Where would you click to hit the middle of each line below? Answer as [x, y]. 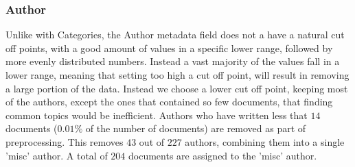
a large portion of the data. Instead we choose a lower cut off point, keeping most [177, 88]
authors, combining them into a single [265, 141]
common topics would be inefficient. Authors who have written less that [157, 115]
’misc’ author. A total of [57, 155]
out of [152, 141]
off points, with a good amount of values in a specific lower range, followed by [169, 48]
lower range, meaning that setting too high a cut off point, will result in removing [177, 75]
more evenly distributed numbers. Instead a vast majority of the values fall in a [173, 61]
